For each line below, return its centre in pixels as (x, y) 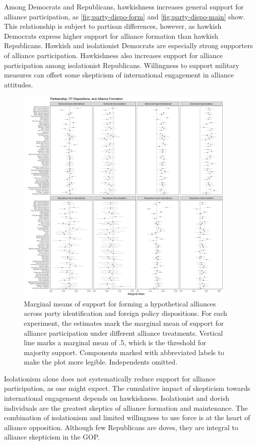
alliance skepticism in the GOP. (52, 437)
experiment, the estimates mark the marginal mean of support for (124, 323)
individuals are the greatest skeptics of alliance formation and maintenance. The (126, 408)
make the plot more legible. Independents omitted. (101, 362)
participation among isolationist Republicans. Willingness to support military (122, 65)
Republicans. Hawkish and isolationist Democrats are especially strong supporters (128, 45)
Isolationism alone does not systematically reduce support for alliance (110, 378)
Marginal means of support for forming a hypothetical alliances (120, 303)
